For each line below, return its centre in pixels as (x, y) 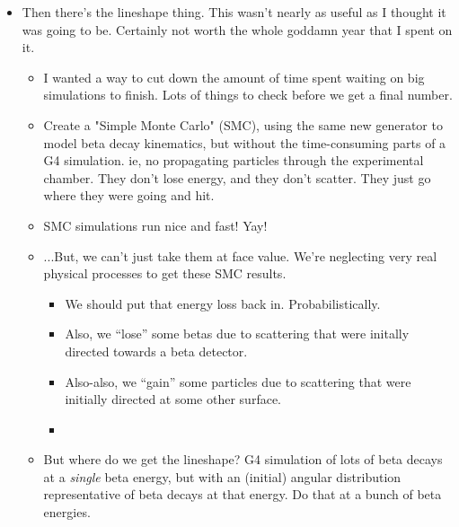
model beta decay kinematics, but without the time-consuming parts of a (245, 142)
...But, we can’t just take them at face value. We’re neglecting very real (240, 255)
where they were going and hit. (129, 195)
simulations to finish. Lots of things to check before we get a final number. (248, 95)
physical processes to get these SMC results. (165, 273)
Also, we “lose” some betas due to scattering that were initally (237, 334)
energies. (67, 512)
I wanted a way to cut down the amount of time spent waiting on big (234, 77)
